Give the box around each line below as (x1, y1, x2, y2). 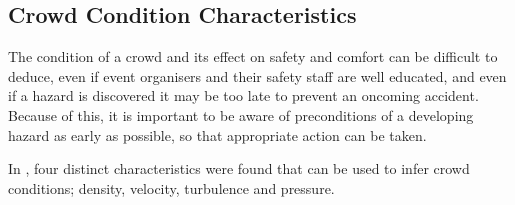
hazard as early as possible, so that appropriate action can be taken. (8, 124, 427, 145)
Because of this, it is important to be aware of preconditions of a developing (8, 104, 474, 125)
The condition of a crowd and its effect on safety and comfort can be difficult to (8, 46, 498, 67)
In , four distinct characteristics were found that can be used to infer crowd (8, 158, 470, 179)
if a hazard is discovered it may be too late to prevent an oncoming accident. (8, 85, 479, 106)
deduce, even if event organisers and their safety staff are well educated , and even (8, 65, 507, 86)
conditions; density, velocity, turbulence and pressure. (8, 177, 335, 198)
